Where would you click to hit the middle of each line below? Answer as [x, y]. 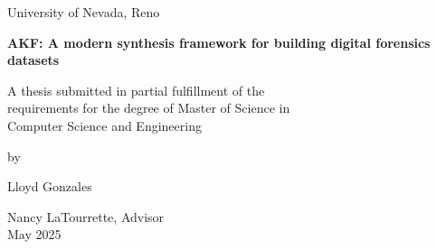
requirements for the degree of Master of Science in [149, 108]
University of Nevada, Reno [84, 12]
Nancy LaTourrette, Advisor [86, 216]
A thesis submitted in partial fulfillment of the [136, 90]
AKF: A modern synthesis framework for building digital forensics [219, 42]
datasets [33, 60]
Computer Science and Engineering [104, 125]
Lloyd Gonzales [50, 186]
